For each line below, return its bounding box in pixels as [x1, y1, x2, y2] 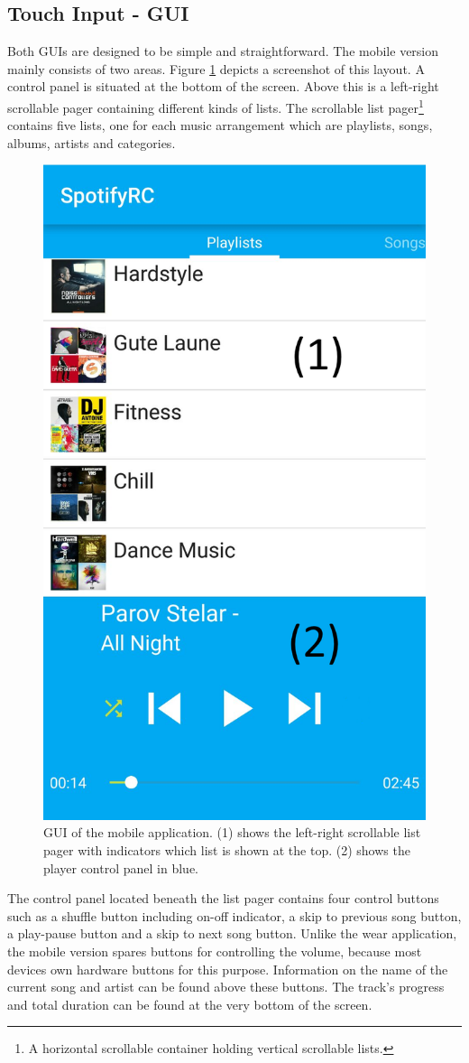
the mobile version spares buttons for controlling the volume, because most [7, 941, 422, 960]
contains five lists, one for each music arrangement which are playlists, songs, [7, 116, 433, 135]
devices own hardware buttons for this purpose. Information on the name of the [7, 959, 448, 978]
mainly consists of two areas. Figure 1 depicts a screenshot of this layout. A [7, 59, 425, 78]
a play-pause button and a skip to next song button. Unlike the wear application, [7, 924, 457, 943]
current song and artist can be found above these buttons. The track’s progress [7, 977, 445, 996]
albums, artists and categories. [7, 133, 176, 152]
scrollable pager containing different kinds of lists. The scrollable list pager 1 [7, 95, 424, 117]
